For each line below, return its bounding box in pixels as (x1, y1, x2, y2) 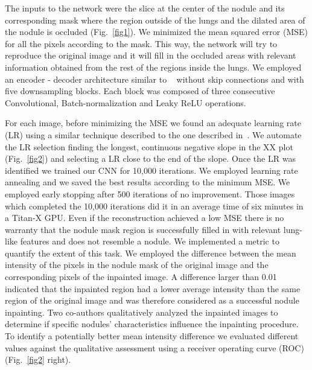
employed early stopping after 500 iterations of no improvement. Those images (5, 187, 295, 200)
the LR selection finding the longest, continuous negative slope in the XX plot (5, 140, 293, 153)
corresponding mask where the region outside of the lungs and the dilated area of (5, 13, 305, 26)
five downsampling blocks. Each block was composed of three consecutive (5, 85, 275, 97)
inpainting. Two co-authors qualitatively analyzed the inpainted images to (5, 305, 278, 318)
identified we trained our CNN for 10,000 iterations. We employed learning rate (5, 164, 298, 176)
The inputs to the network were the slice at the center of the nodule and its (5, 2, 285, 14)
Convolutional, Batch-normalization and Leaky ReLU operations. (5, 96, 246, 109)
